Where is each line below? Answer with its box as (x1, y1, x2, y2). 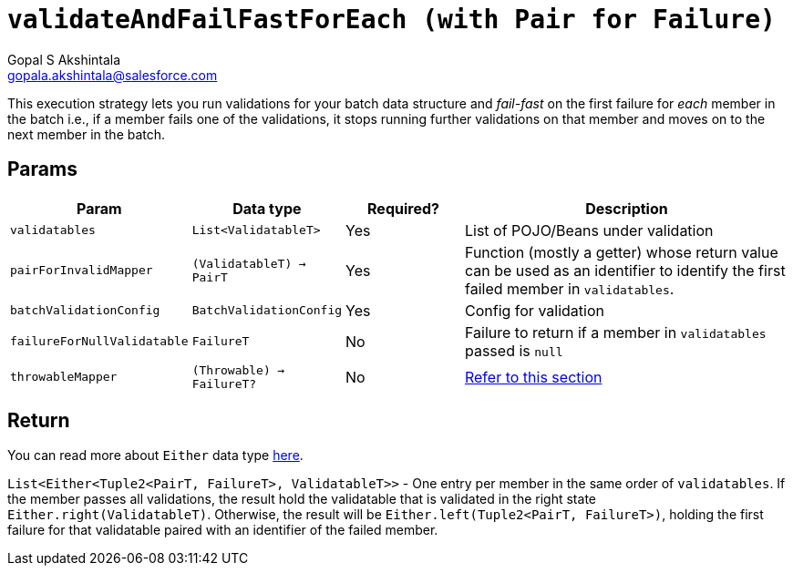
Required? (367, 199, 439, 218)
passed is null (464, 341, 563, 360)
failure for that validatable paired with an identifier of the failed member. (7, 522, 438, 538)
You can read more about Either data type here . (7, 447, 304, 464)
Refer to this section (464, 367, 602, 386)
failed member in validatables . (464, 279, 675, 298)
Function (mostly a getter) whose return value (464, 242, 778, 261)
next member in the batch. (7, 126, 166, 142)
